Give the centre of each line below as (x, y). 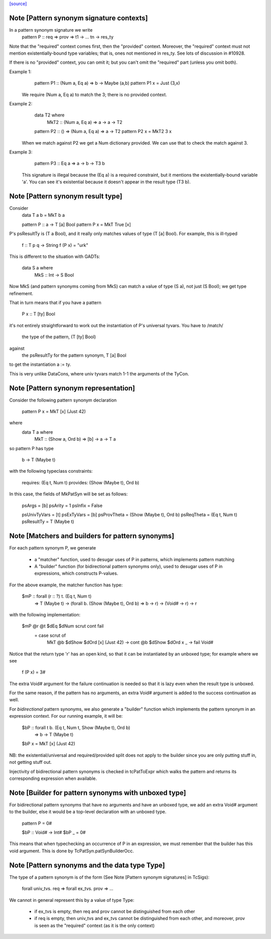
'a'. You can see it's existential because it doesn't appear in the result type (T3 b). (106, 182)
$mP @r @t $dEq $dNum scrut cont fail (63, 626)
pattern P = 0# (37, 823)
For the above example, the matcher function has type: (66, 585)
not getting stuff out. (31, 762)
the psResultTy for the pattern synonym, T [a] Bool (74, 355)
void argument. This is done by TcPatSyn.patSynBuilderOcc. (72, 851)
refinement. (21, 293)
